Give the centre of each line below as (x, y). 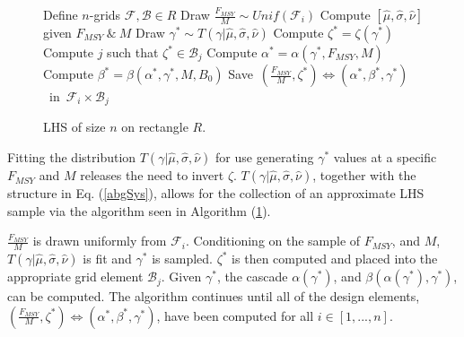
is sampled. (182, 259)
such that (133, 52)
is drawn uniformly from (100, 241)
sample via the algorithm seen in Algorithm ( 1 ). (139, 210)
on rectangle (155, 127)
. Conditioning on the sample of (273, 241)
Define (61, 14)
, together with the (364, 175)
